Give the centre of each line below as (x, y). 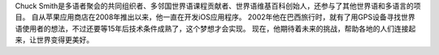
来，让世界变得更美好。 (54, 40)
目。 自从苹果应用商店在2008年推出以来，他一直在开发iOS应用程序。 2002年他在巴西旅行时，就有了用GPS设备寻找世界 (215, 17)
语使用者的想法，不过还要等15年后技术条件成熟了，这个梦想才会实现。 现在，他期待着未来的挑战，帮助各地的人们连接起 (215, 28)
